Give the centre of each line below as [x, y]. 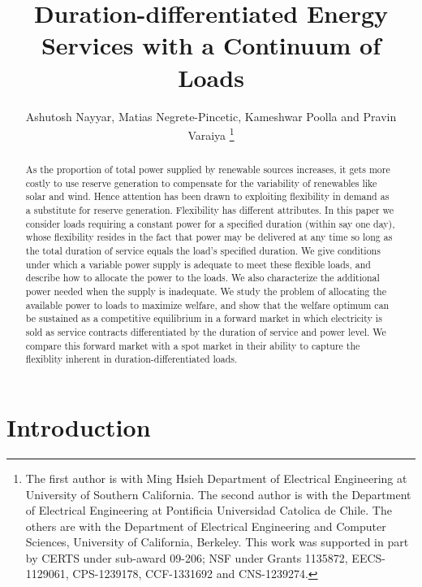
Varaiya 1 [211, 134]
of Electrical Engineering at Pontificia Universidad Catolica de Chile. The [209, 510]
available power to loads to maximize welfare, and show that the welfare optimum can [207, 304]
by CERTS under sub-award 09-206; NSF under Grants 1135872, [187, 557]
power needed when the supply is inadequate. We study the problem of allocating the [206, 291]
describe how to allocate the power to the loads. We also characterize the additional [202, 278]
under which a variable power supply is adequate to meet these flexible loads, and [198, 264]
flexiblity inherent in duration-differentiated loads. [131, 359]
